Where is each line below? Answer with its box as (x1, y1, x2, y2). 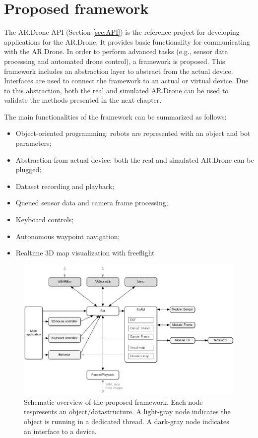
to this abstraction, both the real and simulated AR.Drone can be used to (4, 85, 229, 95)
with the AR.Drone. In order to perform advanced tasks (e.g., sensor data (4, 46, 228, 57)
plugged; (15, 164, 42, 175)
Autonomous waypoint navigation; (15, 231, 120, 241)
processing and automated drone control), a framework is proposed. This (4, 56, 225, 66)
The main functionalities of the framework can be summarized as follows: (4, 111, 227, 122)
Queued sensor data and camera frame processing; (15, 197, 168, 208)
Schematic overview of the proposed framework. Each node (24, 396, 203, 407)
